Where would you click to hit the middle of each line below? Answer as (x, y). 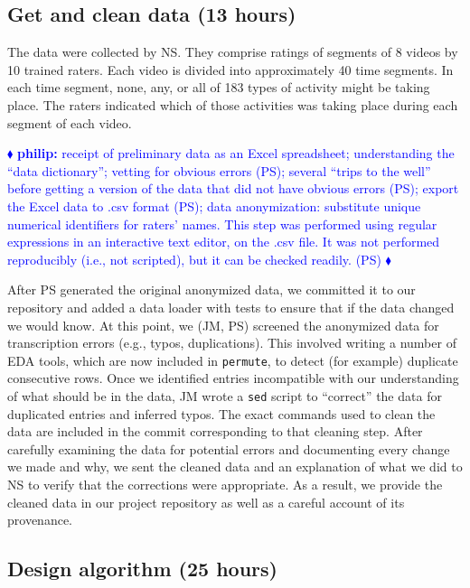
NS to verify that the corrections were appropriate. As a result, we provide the (225, 484)
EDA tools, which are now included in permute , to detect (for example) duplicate (233, 360)
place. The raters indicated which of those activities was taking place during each (233, 104)
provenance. (40, 520)
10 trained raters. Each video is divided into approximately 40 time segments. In (230, 69)
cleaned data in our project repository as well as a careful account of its (206, 502)
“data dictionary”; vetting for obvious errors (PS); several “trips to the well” (219, 170)
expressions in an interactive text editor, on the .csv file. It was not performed (224, 242)
